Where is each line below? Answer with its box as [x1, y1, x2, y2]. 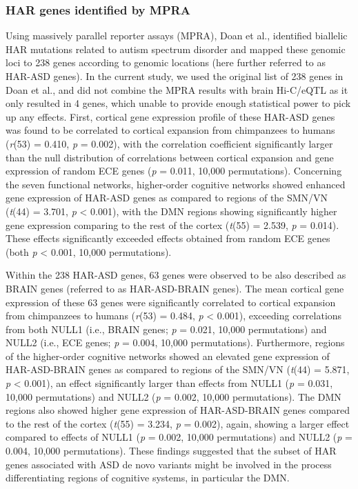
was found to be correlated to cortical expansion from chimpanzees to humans [6, 123, 335, 137]
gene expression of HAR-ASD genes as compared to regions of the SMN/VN [6, 190, 328, 205]
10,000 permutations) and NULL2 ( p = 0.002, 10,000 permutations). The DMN [6, 389, 341, 403]
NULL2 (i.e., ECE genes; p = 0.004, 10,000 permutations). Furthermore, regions [6, 335, 345, 350]
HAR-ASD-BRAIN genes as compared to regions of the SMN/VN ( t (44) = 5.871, [6, 362, 350, 377]
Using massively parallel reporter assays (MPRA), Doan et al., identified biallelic [6, 28, 348, 43]
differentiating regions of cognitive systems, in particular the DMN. [6, 470, 290, 485]
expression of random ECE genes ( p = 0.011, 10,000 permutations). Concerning [6, 163, 342, 178]
